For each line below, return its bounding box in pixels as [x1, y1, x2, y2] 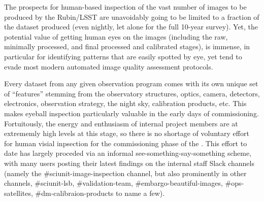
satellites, [4, 187, 33, 198]
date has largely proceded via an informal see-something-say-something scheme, [4, 148, 252, 158]
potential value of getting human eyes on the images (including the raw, [4, 31, 228, 42]
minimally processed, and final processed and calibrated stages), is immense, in [4, 41, 250, 52]
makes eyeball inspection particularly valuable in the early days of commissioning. [4, 108, 259, 118]
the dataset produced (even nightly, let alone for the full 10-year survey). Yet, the [4, 21, 258, 32]
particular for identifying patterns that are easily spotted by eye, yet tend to [4, 51, 242, 61]
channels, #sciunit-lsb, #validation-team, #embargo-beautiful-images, [4, 178, 223, 188]
